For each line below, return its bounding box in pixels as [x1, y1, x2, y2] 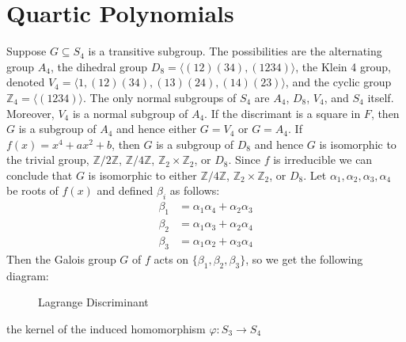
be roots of [6, 182, 59, 199]
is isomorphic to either [88, 166, 197, 183]
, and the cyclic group [285, 74, 392, 90]
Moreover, [6, 104, 55, 121]
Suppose [6, 43, 47, 59]
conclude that [6, 166, 73, 183]
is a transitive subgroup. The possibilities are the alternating [88, 43, 382, 59]
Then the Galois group [6, 250, 116, 267]
